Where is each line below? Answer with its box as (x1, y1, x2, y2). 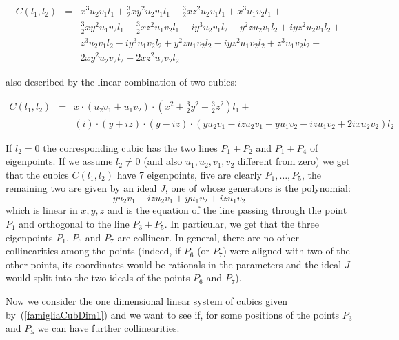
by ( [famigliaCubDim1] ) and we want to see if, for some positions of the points (6, 307, 340, 321)
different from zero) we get (237, 154, 350, 168)
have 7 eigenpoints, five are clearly (116, 167, 262, 181)
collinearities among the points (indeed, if (6, 243, 181, 258)
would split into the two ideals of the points (6, 270, 190, 285)
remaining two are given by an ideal (6, 181, 157, 195)
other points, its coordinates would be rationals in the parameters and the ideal (6, 257, 342, 271)
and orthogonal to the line (19, 216, 130, 230)
